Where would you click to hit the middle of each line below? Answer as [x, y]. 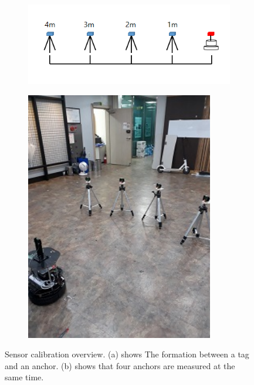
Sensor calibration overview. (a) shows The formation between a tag [127, 354]
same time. [24, 377]
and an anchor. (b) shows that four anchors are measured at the [120, 365]
